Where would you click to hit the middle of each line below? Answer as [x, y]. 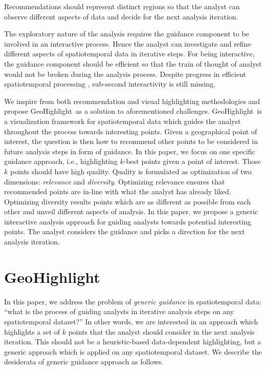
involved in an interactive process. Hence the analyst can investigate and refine [128, 43]
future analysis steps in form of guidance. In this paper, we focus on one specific [130, 151]
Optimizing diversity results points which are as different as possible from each [128, 201]
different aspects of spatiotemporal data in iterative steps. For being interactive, [129, 54]
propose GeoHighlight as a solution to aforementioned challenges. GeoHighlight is [133, 111]
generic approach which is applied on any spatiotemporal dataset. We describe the [133, 351]
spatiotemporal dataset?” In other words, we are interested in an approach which [131, 321]
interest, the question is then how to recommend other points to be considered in [131, 141]
